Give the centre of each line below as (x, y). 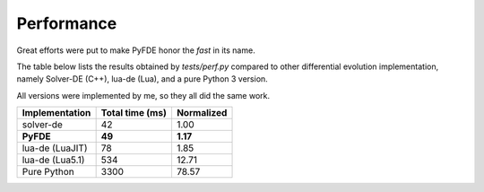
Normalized (202, 113)
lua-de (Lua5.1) (53, 160)
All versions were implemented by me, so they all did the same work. (143, 95)
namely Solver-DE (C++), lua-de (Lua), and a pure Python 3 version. (142, 79)
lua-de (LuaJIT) (55, 148)
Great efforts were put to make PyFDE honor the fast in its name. (136, 50)
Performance (67, 23)
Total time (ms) (134, 113)
